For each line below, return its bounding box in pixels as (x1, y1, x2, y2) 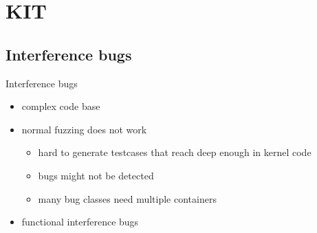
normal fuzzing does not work (21, 122, 147, 136)
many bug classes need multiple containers (38, 191, 217, 206)
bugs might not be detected (38, 168, 154, 182)
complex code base (21, 99, 100, 113)
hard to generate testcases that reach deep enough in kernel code (38, 145, 311, 159)
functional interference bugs (21, 214, 139, 229)
